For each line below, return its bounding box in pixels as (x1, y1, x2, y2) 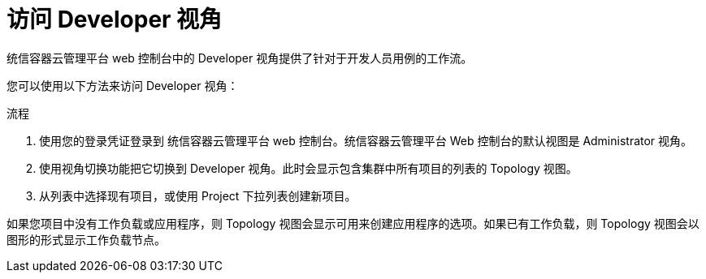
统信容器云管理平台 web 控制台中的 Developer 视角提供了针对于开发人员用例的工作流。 (6, 50, 473, 65)
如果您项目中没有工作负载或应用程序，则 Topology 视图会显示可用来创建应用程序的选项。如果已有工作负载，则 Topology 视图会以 (6, 216, 700, 230)
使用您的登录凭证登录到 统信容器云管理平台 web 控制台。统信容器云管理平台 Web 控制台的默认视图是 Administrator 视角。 (39, 133, 693, 148)
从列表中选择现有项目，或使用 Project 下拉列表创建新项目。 (39, 188, 357, 203)
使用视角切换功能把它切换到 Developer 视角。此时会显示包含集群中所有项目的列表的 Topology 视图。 (39, 161, 578, 175)
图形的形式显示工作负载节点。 (6, 232, 166, 247)
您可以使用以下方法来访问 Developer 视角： (6, 78, 239, 92)
